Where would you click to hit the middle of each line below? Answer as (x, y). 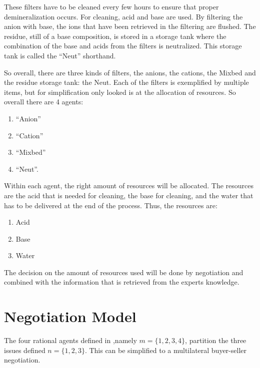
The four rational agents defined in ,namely (70, 340)
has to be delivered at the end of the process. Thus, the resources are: (111, 205)
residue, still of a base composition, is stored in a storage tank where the (115, 36)
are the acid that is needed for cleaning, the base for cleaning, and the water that (129, 195)
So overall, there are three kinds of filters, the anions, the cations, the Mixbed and (130, 72)
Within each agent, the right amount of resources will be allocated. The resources (129, 185)
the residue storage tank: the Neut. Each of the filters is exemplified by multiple (126, 82)
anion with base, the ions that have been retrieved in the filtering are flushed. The (130, 26)
